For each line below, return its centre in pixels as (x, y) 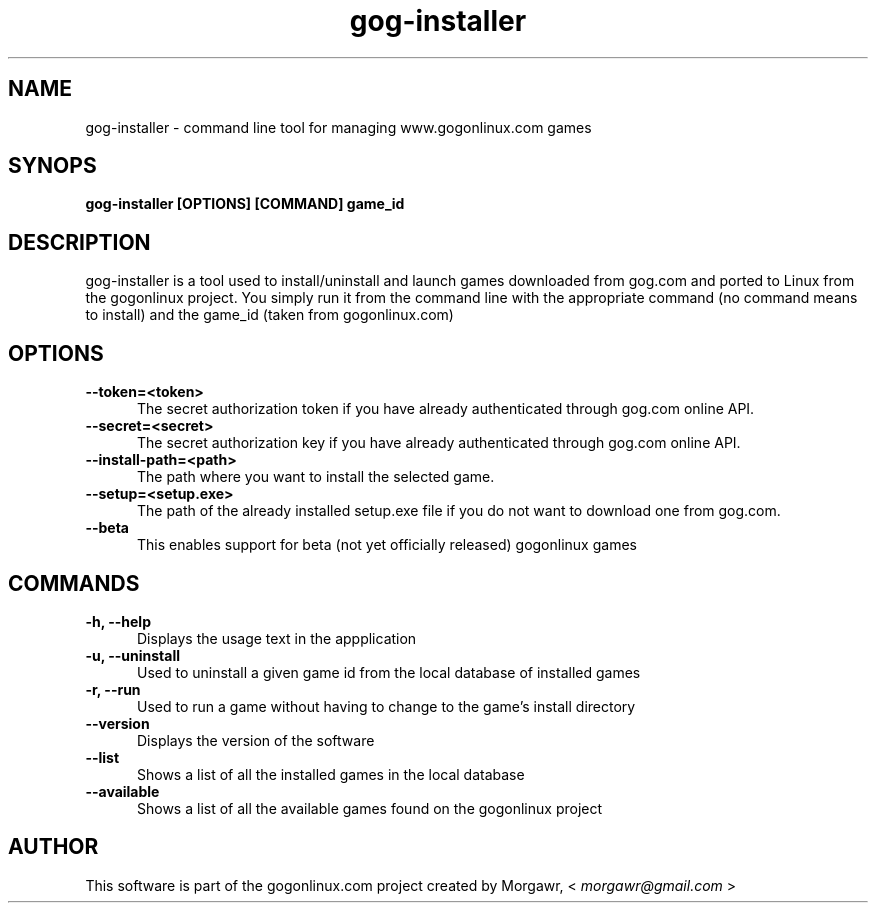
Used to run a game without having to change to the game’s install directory (386, 706)
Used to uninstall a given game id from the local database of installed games (389, 672)
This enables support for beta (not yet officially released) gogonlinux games (387, 545)
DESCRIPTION (79, 242)
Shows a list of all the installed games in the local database (331, 774)
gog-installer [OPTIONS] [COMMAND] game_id (245, 204)
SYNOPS (52, 166)
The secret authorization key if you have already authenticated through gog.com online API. (439, 443)
